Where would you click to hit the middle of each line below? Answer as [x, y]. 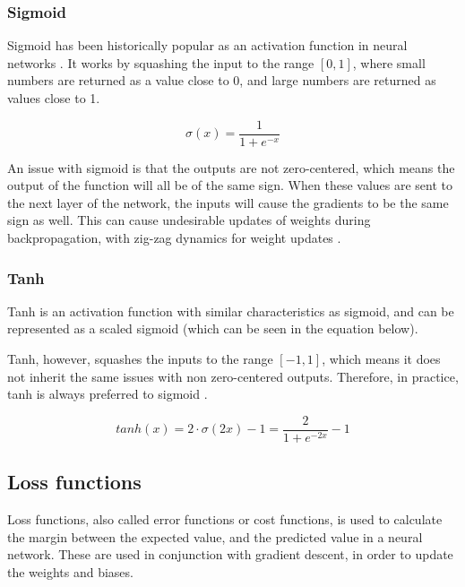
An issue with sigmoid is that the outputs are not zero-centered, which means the [231, 167]
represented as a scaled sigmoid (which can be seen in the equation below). [213, 328]
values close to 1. [54, 98]
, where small [389, 62]
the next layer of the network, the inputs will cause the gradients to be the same [228, 202]
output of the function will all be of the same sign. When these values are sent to [230, 185]
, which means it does [381, 359]
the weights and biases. [70, 571]
